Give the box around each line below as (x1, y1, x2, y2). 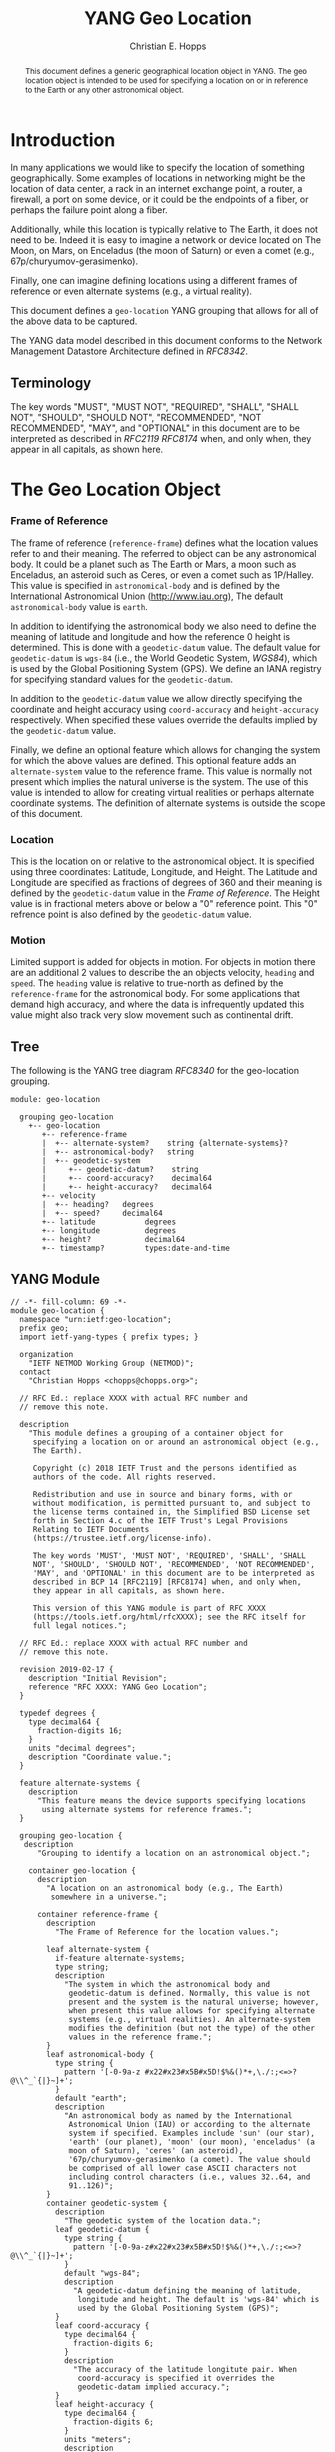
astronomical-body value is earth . (10, 600, 148, 612)
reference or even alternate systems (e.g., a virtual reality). (10, 285, 253, 297)
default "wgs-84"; (63, 2268, 141, 2278)
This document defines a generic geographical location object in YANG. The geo (24, 65, 308, 76)
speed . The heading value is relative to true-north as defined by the (10, 977, 284, 989)
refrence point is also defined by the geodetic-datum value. (10, 908, 252, 921)
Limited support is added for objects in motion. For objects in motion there (10, 956, 316, 968)
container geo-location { (28, 1866, 137, 1876)
